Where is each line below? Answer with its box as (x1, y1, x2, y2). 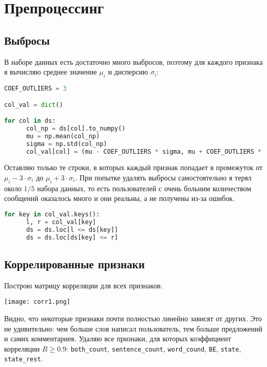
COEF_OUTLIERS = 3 (4, 84, 67, 92)
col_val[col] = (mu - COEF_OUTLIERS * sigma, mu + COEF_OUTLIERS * (26, 148, 262, 155)
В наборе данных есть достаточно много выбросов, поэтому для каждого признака (4, 56, 263, 67)
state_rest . (4, 353, 43, 364)
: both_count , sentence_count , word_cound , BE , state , (66, 343, 241, 354)
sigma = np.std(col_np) (26, 140, 107, 148)
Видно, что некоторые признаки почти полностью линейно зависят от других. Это (4, 313, 262, 323)
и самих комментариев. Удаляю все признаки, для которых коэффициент (4, 333, 231, 344)
